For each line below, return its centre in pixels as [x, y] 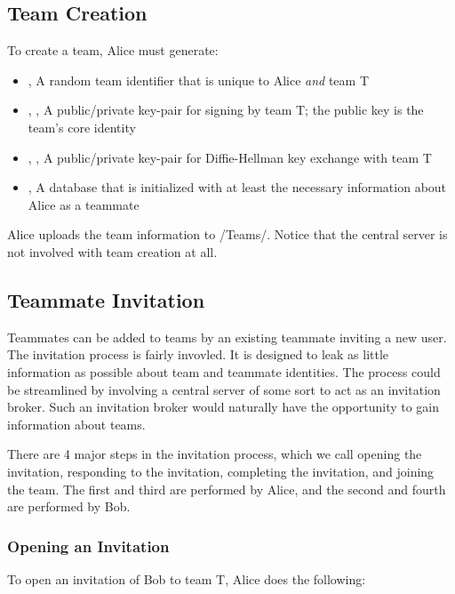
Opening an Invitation [88, 546]
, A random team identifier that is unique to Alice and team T [199, 80]
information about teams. [76, 424]
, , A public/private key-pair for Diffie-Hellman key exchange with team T [230, 157]
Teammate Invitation [106, 299]
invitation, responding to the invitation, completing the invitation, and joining [221, 471]
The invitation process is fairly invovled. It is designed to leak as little [198, 354]
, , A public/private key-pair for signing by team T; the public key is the [226, 110]
